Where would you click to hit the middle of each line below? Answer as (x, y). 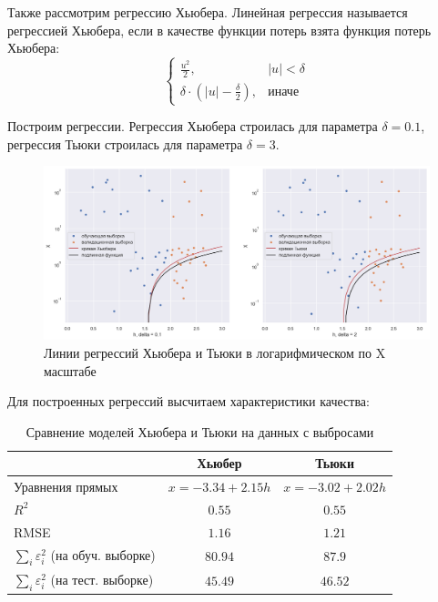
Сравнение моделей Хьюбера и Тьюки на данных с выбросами (200, 431)
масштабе (70, 370)
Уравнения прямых (66, 487)
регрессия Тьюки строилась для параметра (125, 143)
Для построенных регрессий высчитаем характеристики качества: (188, 401)
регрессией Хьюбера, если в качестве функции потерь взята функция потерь (219, 30)
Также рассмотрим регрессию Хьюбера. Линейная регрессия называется (208, 12)
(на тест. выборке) (102, 579)
